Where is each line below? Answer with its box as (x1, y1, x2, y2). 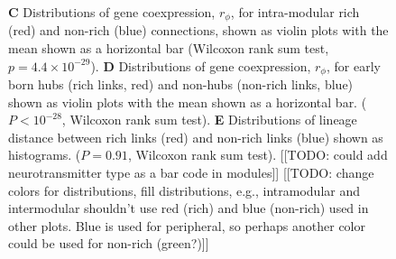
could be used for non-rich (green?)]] (8, 234, 209, 253)
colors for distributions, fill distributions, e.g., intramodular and (8, 180, 360, 199)
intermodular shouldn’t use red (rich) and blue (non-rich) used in (8, 199, 369, 217)
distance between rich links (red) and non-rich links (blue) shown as (8, 127, 383, 146)
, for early (326, 56, 381, 75)
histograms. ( (8, 145, 81, 164)
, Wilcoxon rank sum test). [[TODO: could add (127, 145, 388, 164)
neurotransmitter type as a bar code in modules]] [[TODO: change (8, 163, 374, 182)
